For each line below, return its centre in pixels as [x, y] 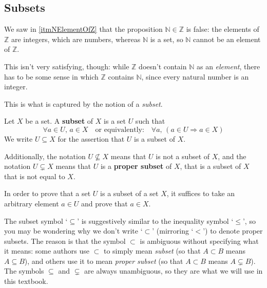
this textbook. [26, 281]
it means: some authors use [47, 251]
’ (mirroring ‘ [173, 231]
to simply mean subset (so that [152, 251]
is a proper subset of [136, 166]
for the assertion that [91, 138]
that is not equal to [35, 176]
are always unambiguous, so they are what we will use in [174, 271]
